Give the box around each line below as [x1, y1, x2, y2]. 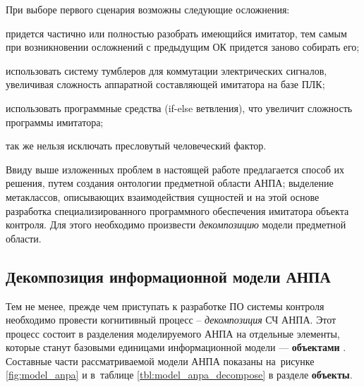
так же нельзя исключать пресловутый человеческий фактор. [6, 138, 267, 153]
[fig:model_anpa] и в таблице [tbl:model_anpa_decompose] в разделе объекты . [6, 367, 353, 382]
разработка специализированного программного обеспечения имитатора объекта [6, 203, 349, 218]
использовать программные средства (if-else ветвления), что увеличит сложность [6, 100, 353, 115]
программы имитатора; [6, 114, 104, 129]
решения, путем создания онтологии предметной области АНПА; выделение [6, 176, 334, 190]
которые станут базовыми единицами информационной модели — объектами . [6, 340, 346, 355]
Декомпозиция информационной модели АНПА [6, 265, 331, 287]
